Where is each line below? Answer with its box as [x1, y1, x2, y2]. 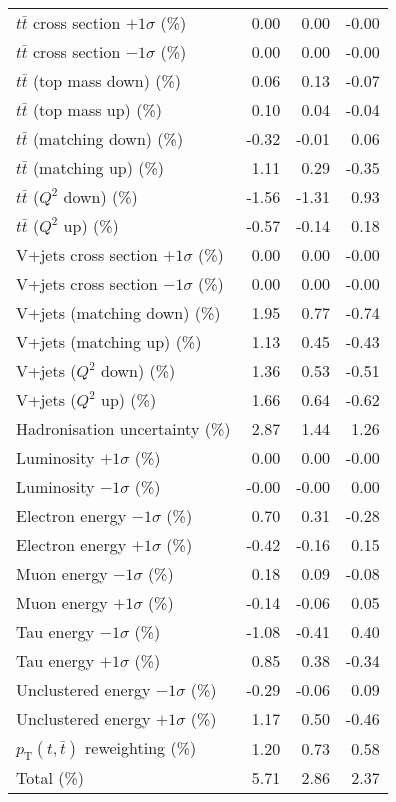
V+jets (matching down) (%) [16, 301, 221, 324]
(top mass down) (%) [32, 69, 182, 92]
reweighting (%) [85, 736, 197, 759]
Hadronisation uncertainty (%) [16, 417, 231, 440]
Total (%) [16, 766, 85, 790]
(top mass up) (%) [32, 98, 162, 121]
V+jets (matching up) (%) [16, 330, 202, 353]
